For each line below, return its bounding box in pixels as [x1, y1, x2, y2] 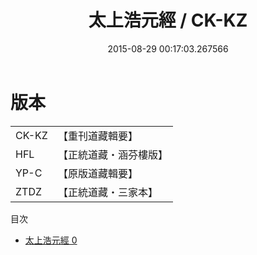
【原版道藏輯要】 [57, 166, 138, 180]
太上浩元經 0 [24, 234, 78, 246]
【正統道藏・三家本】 [57, 185, 158, 199]
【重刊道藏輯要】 [57, 129, 138, 143]
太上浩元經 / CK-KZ [88, 9, 248, 32]
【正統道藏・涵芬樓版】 [57, 147, 168, 161]
